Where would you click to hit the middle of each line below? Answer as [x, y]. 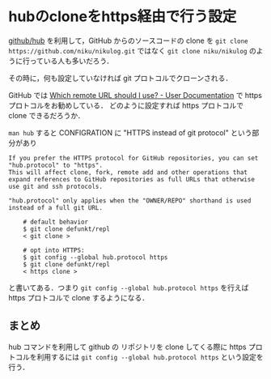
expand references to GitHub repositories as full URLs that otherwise [131, 179]
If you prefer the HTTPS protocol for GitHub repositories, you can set [133, 158]
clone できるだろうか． [47, 115]
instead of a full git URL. [56, 207]
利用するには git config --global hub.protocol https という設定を [150, 356]
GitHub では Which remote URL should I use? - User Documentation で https [135, 95]
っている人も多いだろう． [72, 61]
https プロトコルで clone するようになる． [79, 297]
